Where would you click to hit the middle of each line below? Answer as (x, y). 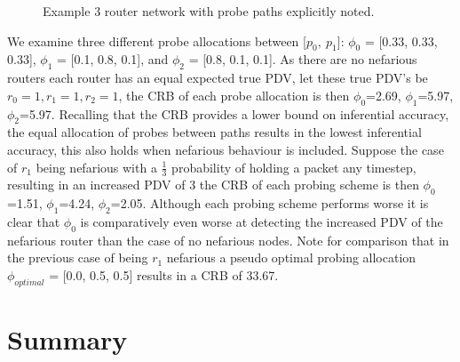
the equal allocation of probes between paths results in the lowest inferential (214, 132)
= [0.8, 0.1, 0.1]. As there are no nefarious (303, 59)
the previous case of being (78, 257)
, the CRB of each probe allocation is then (234, 95)
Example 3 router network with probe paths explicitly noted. (209, 11)
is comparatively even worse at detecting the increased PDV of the (262, 221)
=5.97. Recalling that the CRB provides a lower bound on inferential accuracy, (234, 113)
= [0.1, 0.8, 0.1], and (113, 59)
